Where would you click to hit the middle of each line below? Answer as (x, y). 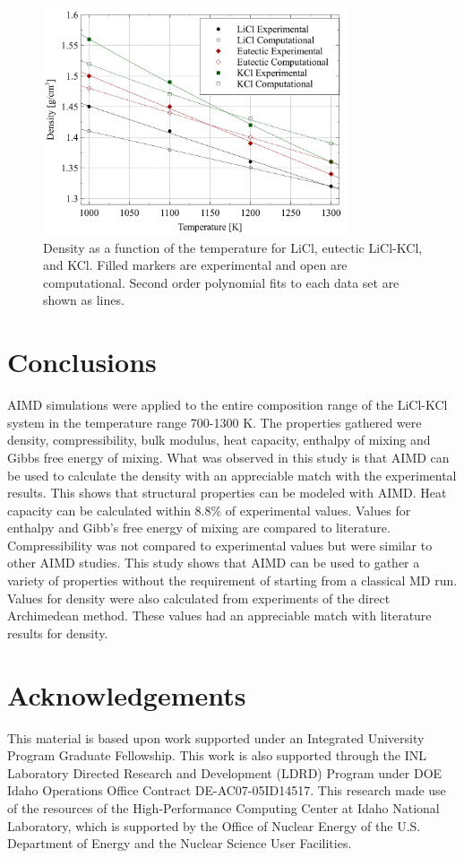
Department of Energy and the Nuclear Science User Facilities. (180, 843)
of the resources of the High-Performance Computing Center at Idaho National (223, 807)
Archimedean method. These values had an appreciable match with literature (219, 615)
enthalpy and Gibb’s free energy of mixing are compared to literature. (199, 528)
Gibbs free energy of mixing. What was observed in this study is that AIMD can (228, 457)
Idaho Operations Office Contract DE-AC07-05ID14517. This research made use (227, 790)
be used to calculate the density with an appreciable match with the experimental (232, 475)
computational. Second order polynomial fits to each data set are (221, 282)
